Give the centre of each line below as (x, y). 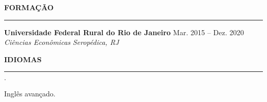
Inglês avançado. (30, 94)
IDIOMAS (23, 59)
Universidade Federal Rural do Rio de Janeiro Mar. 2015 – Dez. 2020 (124, 32)
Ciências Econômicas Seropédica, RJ (62, 42)
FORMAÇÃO (29, 7)
